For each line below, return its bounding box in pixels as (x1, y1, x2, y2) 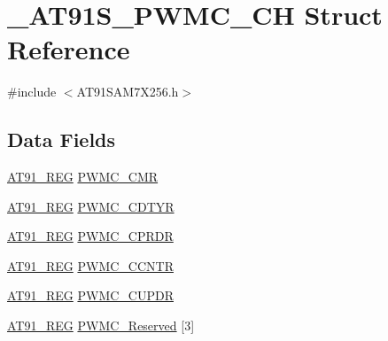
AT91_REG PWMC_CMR (7, 167, 159, 186)
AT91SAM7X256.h (76, 82, 179, 101)
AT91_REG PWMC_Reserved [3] (7, 316, 195, 335)
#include (7, 82, 57, 101)
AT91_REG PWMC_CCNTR (7, 256, 174, 275)
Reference (7, 31, 130, 67)
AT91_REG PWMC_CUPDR (7, 286, 174, 305)
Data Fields (7, 126, 116, 153)
